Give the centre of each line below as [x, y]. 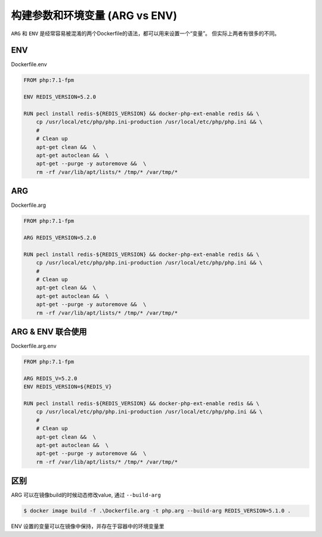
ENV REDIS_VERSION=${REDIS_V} [68, 387]
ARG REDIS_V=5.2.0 [50, 378]
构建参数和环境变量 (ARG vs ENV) [94, 15]
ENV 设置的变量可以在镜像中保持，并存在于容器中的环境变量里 [88, 526]
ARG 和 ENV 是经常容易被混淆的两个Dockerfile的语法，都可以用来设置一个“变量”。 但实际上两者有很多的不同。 [145, 33]
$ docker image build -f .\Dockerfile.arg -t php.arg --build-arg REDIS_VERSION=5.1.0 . [157, 511]
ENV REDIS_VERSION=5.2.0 [60, 97]
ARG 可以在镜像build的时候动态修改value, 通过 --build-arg [86, 495]
